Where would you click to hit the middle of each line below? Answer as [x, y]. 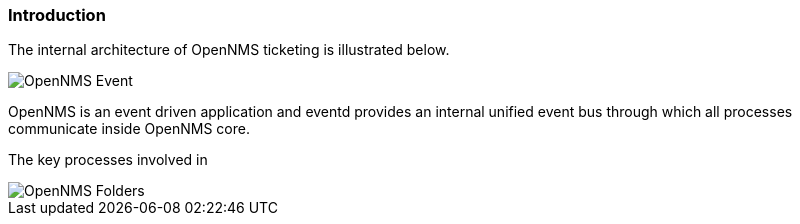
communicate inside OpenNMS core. [129, 129]
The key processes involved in [108, 160]
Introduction [57, 15]
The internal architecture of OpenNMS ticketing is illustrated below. [229, 50]
